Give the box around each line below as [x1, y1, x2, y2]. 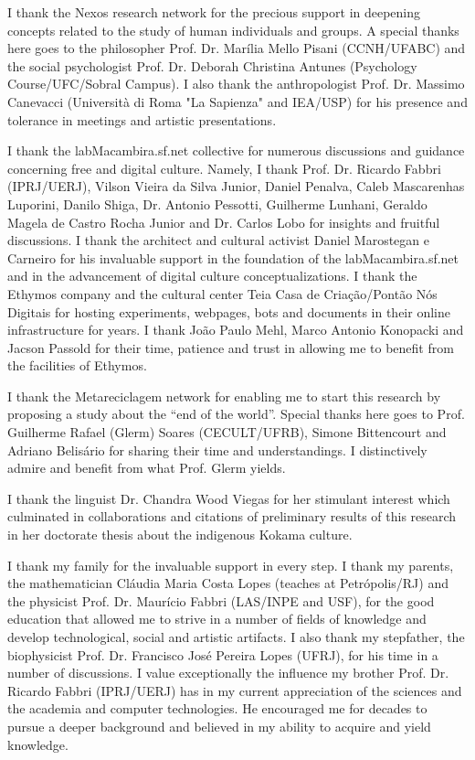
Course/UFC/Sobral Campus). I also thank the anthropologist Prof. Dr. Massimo [7, 74, 465, 93]
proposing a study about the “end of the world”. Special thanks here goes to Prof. [7, 404, 465, 423]
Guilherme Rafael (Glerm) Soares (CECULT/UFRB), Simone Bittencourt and [7, 423, 447, 442]
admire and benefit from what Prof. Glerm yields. [7, 458, 286, 477]
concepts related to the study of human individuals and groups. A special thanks [7, 20, 459, 39]
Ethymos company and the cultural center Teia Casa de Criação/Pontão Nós [7, 284, 438, 303]
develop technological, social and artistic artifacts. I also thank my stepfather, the [7, 627, 465, 646]
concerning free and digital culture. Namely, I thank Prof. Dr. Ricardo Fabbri [7, 158, 441, 177]
